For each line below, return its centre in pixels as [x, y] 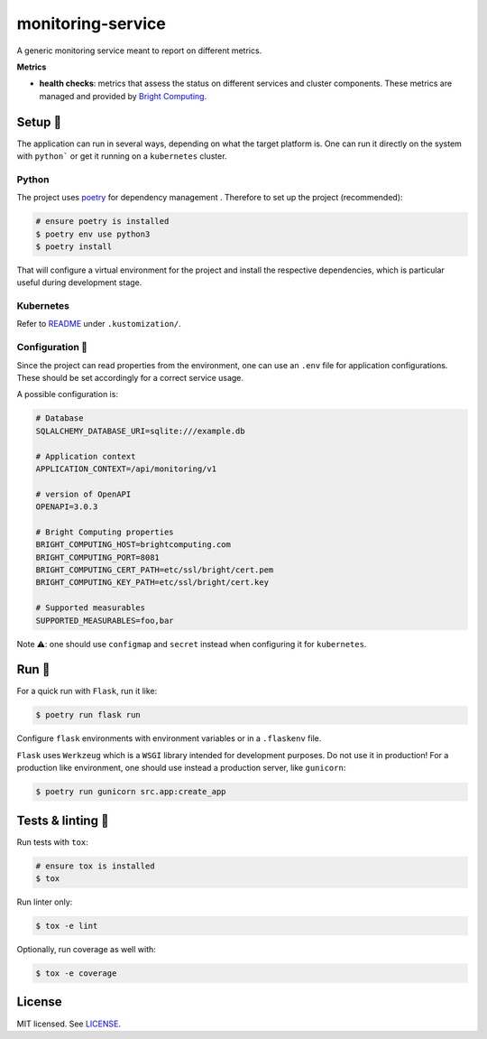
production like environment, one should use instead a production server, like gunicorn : [181, 768]
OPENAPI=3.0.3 [67, 507]
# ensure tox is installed [95, 866]
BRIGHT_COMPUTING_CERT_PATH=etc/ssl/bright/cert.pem [155, 570]
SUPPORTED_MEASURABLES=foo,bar [105, 620]
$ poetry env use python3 [93, 234]
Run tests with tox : [53, 842]
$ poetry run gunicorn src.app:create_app [131, 792]
